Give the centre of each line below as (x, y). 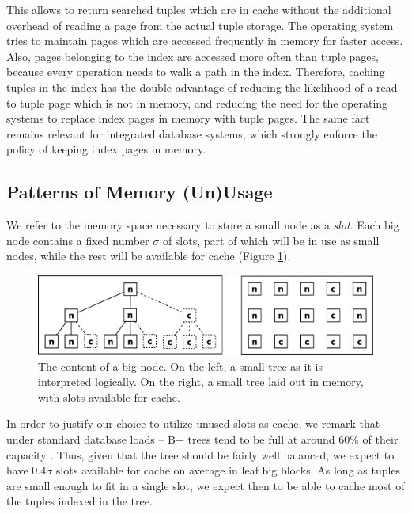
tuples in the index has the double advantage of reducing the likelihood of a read (202, 87)
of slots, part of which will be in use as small (271, 240)
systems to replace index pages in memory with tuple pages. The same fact (188, 118)
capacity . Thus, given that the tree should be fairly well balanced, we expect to (200, 454)
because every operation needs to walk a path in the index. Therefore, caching (196, 72)
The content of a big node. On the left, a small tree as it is (180, 366)
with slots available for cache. (109, 397)
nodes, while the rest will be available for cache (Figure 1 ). (149, 256)
